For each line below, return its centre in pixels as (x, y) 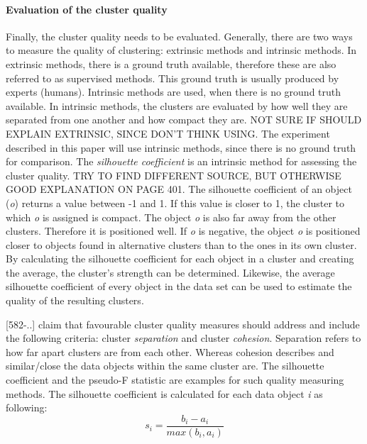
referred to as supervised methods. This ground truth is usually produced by (172, 78)
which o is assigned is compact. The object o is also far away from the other (171, 217)
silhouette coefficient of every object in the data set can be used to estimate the (179, 286)
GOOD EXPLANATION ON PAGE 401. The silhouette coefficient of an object (179, 189)
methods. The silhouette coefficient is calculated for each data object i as (164, 393)
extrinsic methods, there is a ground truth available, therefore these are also (171, 63)
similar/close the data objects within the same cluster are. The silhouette (165, 366)
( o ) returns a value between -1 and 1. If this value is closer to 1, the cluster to (175, 202)
